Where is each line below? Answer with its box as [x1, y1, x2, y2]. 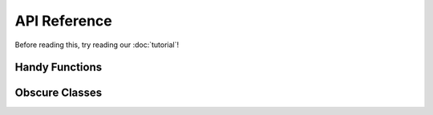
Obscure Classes [14, 86, 103, 100]
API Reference [14, 12, 112, 30]
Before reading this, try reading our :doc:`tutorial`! [14, 40, 180, 50]
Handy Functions [14, 61, 103, 74]
